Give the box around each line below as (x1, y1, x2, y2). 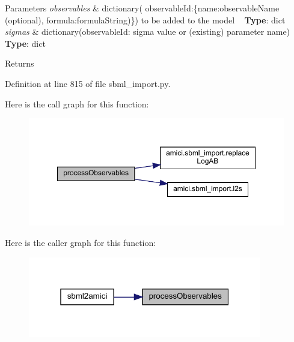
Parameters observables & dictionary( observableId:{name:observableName (5, 2, 280, 14)
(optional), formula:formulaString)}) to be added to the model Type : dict (5, 13, 286, 26)
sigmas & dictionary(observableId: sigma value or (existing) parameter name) (5, 25, 290, 38)
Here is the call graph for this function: (5, 97, 149, 110)
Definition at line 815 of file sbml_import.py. (5, 77, 171, 89)
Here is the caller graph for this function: (5, 236, 156, 249)
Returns (5, 57, 34, 70)
